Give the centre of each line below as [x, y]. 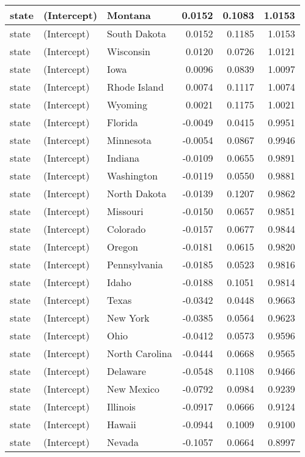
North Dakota [137, 193]
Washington [132, 176]
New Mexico [133, 389]
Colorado [127, 229]
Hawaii [122, 424]
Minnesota [129, 140]
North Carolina [140, 353]
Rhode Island [135, 87]
